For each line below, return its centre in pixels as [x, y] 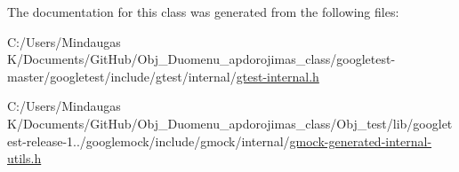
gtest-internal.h [278, 76]
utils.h [24, 158]
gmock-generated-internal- [361, 141]
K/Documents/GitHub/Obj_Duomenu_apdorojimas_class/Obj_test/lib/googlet [230, 123]
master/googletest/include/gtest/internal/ [122, 76]
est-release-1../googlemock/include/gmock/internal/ [149, 141]
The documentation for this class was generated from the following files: [203, 12]
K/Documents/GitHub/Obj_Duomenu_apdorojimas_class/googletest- [201, 59]
